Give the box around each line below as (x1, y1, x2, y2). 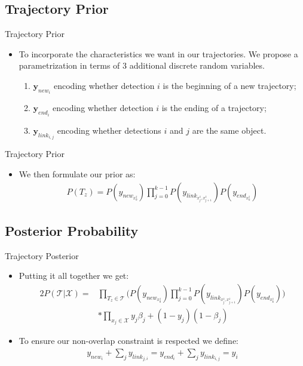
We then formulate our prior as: (19, 167, 136, 180)
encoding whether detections (57, 124, 161, 136)
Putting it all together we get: (19, 269, 129, 282)
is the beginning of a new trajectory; (163, 79, 296, 91)
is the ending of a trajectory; (161, 102, 267, 114)
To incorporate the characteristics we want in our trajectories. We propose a (19, 47, 298, 60)
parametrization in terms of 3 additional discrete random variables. (19, 59, 265, 72)
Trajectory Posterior (5, 249, 79, 262)
